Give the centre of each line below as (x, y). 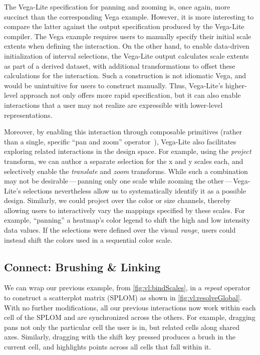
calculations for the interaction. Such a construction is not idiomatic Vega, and (125, 75)
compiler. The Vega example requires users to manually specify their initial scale (128, 36)
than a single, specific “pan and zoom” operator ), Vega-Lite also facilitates (120, 141)
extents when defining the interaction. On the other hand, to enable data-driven (127, 46)
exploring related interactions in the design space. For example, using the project (128, 151)
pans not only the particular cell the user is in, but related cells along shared (122, 327)
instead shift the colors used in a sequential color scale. (88, 239)
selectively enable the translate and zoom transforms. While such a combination (126, 171)
